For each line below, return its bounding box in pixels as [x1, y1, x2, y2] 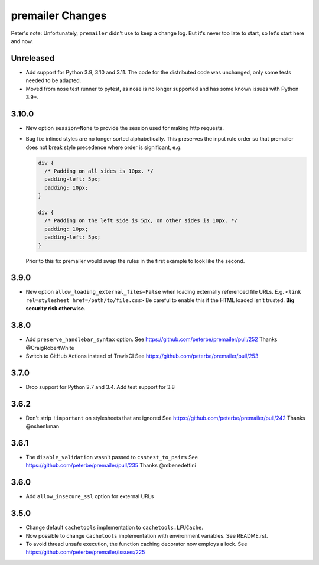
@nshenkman [25, 423, 59, 430]
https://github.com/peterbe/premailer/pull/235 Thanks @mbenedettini [25, 462, 196, 469]
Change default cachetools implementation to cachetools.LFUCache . [25, 524, 204, 531]
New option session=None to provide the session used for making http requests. [25, 124, 224, 131]
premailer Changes [11, 9, 107, 22]
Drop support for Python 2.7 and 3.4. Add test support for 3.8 [25, 383, 175, 390]
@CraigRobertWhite [25, 344, 74, 351]
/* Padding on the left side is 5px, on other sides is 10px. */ [44, 217, 238, 224]
